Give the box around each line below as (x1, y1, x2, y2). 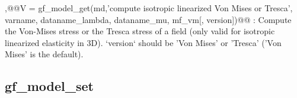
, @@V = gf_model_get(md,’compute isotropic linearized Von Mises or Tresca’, (5, 2, 293, 14)
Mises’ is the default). (5, 48, 84, 60)
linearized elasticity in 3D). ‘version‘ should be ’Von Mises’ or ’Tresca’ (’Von (5, 36, 282, 48)
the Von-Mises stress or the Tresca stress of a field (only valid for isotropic (5, 25, 275, 37)
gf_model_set (5, 77, 94, 95)
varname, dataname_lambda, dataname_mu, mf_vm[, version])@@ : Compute (5, 13, 292, 25)
